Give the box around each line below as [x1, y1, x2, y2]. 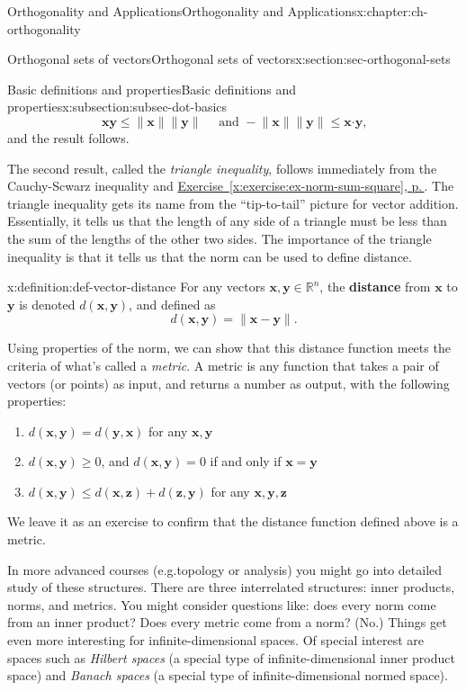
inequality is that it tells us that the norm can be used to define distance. [7, 247, 412, 265]
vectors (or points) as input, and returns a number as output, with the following [7, 373, 450, 392]
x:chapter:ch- [356, 2, 428, 20]
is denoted [19, 294, 76, 313]
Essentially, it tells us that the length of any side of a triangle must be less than [7, 211, 447, 230]
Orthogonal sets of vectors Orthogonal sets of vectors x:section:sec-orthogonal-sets [7, 49, 451, 68]
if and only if [210, 452, 282, 471]
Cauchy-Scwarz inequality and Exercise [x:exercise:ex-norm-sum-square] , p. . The [7, 176, 454, 195]
